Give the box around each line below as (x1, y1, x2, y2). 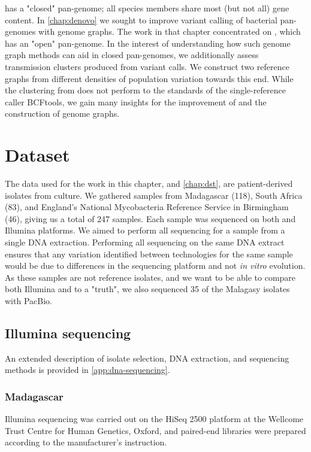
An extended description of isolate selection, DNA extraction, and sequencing (5, 351, 289, 364)
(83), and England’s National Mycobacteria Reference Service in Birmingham (5, 201, 289, 213)
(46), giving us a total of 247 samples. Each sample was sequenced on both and (5, 212, 296, 225)
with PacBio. (5, 295, 52, 307)
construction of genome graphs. (5, 107, 120, 120)
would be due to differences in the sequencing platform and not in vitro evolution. (5, 259, 306, 272)
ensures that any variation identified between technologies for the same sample (5, 247, 293, 260)
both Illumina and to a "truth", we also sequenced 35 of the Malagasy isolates (5, 283, 290, 295)
